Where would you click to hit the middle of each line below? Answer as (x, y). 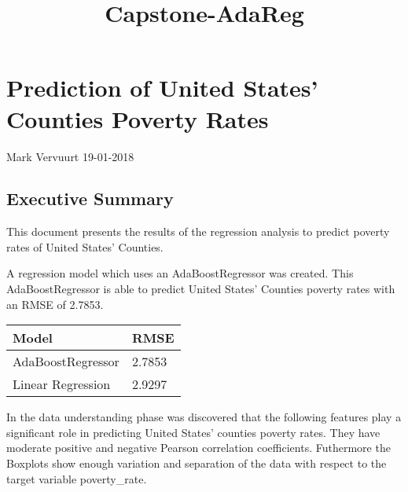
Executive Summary (90, 198)
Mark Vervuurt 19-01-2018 (70, 156)
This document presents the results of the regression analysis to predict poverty (198, 231)
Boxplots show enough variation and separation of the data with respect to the (197, 463)
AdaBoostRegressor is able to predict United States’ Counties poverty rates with (201, 289)
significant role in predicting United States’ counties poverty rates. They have (193, 432)
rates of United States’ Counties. (85, 246)
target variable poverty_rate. (77, 478)
